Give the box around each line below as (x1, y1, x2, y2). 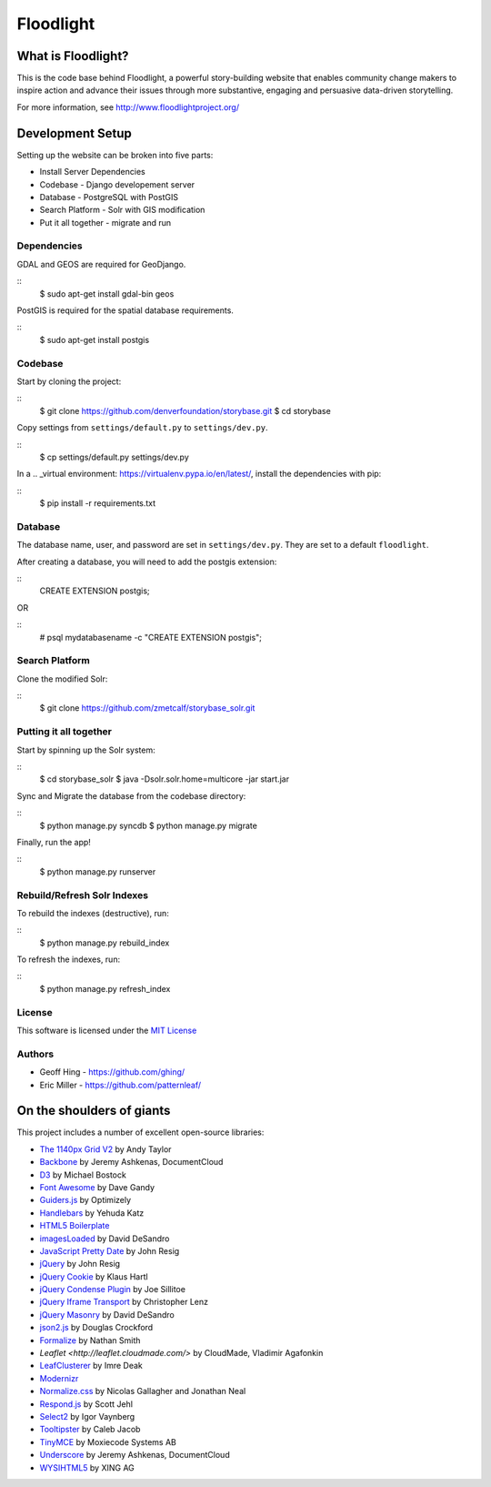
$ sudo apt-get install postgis (39, 334, 150, 345)
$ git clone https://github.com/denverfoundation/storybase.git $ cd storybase (39, 405, 331, 416)
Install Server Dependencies (39, 167, 145, 177)
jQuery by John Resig (39, 1259, 121, 1270)
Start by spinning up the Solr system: (16, 744, 155, 755)
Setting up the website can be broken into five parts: (16, 149, 214, 160)
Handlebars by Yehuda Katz (39, 1207, 145, 1219)
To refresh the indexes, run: (16, 954, 121, 965)
